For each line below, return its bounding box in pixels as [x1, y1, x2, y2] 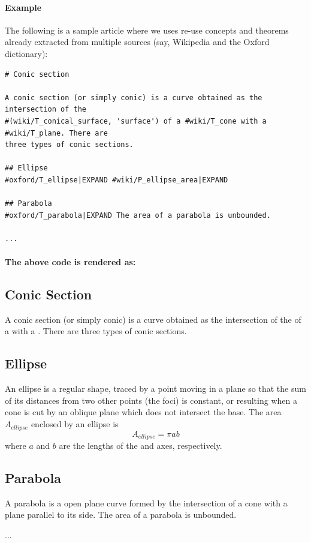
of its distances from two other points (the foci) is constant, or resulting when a [5, 394, 297, 406]
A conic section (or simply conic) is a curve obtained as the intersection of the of [5, 313, 301, 325]
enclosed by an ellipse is [31, 418, 119, 430]
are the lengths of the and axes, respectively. [59, 439, 222, 451]
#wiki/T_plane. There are [5, 128, 108, 137]
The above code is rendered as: [5, 256, 136, 268]
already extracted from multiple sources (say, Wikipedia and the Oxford [5, 35, 270, 48]
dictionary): [5, 47, 48, 59]
